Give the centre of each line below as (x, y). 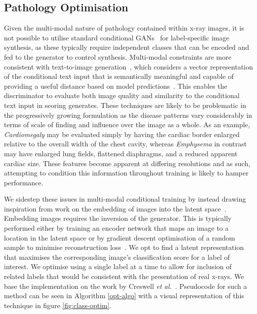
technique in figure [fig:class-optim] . (58, 305)
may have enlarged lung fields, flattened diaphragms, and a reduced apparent (121, 153)
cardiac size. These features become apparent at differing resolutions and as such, (127, 163)
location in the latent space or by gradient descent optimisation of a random (120, 237)
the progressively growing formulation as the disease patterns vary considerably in (128, 115)
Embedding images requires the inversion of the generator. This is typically (118, 218)
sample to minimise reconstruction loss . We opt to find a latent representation (124, 247)
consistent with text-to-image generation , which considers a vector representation (128, 66)
